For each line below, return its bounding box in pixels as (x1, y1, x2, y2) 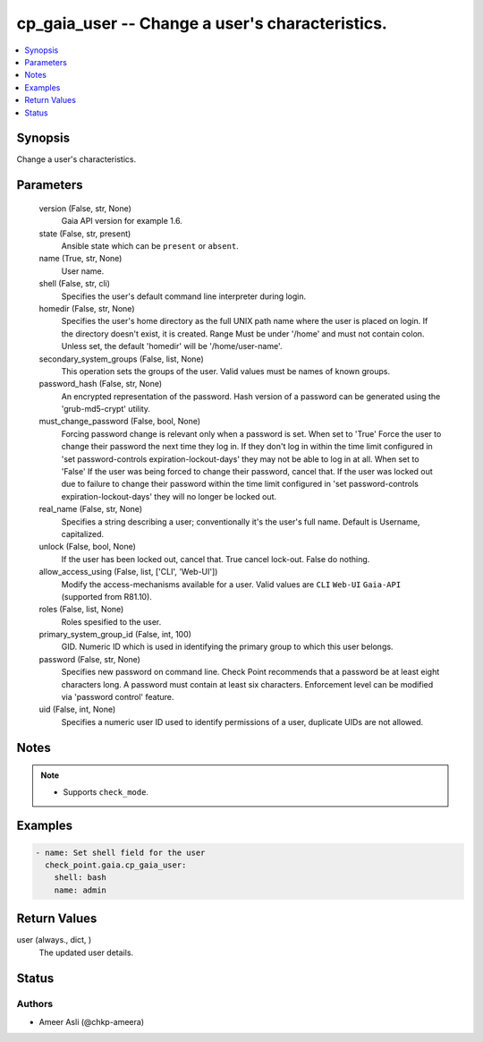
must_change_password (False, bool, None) (38, 416, 201, 427)
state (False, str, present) (38, 228, 131, 239)
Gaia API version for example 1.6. (61, 216, 182, 226)
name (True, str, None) (38, 253, 123, 264)
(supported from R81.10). (61, 591, 152, 602)
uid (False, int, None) (38, 704, 116, 715)
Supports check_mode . (63, 786, 149, 797)
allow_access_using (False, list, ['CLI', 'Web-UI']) (38, 567, 218, 577)
